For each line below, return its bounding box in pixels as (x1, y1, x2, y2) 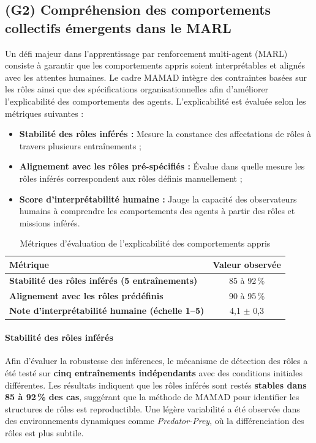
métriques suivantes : (5, 106, 84, 119)
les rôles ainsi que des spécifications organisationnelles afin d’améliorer (5, 83, 269, 95)
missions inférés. (19, 216, 80, 229)
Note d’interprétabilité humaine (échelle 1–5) (9, 304, 205, 317)
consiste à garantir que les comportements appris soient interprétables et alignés (5, 59, 306, 72)
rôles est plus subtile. (5, 426, 84, 439)
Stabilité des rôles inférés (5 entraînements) (9, 274, 198, 286)
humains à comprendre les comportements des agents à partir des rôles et (19, 204, 295, 217)
